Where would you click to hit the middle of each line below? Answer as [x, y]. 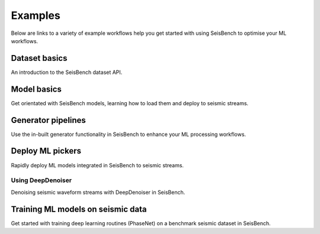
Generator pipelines [48, 120]
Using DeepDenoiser [41, 180]
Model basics [36, 89]
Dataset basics [39, 58]
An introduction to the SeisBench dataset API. [67, 72]
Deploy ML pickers [46, 151]
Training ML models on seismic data [79, 209]
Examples [36, 15]
